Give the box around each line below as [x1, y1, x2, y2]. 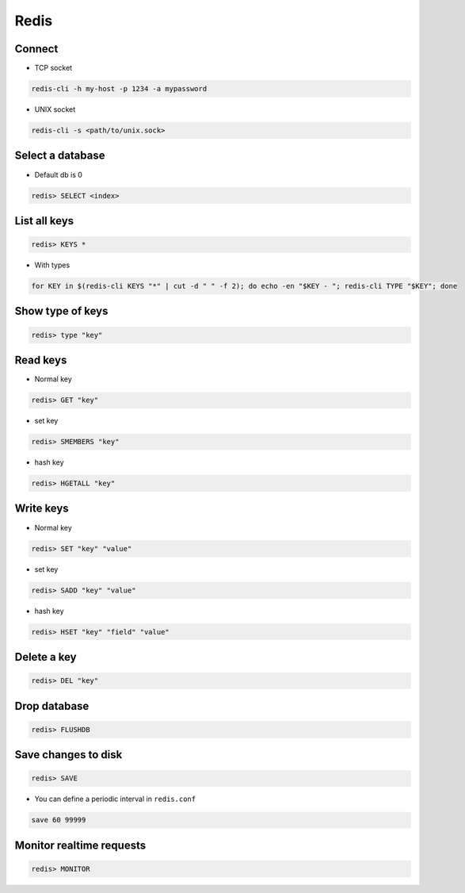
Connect [14, 42, 59, 56]
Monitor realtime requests [14, 838, 147, 852]
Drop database [14, 699, 90, 713]
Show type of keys [14, 305, 109, 318]
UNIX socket [34, 105, 76, 114]
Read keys [14, 354, 67, 367]
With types [34, 260, 71, 270]
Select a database [14, 149, 105, 163]
